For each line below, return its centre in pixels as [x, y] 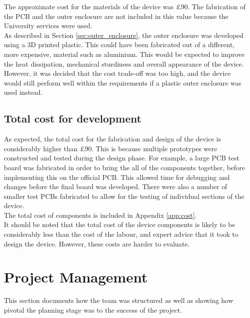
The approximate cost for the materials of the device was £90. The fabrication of [125, 6]
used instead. [23, 92]
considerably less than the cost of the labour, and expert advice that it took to [121, 234]
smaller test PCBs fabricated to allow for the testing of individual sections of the [124, 196]
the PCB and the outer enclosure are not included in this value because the [116, 16]
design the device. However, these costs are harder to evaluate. [97, 243]
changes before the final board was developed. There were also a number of [116, 186]
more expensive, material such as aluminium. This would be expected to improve [124, 54]
